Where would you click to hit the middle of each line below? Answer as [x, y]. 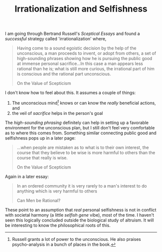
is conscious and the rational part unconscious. [64, 74]
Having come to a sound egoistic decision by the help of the [76, 48]
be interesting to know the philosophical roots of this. [58, 225]
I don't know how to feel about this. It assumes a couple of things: [70, 93]
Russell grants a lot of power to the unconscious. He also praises [76, 239]
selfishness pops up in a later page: [40, 138]
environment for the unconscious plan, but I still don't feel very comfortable [80, 127]
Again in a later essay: [27, 176]
